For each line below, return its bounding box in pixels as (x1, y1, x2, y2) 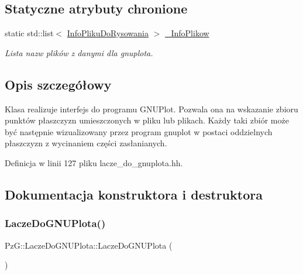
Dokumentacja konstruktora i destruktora (5, 185, 263, 203)
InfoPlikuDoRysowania (67, 27, 149, 39)
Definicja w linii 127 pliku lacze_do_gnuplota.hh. (5, 156, 183, 169)
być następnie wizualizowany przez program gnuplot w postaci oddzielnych (5, 125, 273, 137)
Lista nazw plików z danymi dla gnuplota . (5, 46, 153, 59)
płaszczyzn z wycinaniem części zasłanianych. (5, 137, 167, 149)
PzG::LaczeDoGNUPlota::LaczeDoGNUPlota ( (5, 239, 173, 251)
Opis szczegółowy (5, 75, 112, 93)
